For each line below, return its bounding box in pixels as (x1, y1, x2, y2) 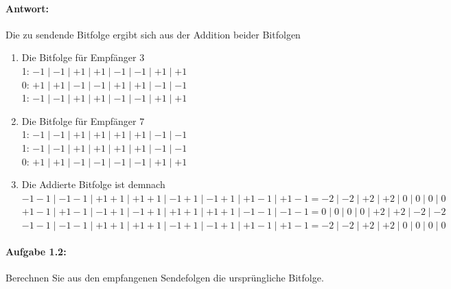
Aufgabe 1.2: (5, 244, 67, 259)
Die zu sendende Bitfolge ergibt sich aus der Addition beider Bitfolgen (5, 27, 301, 41)
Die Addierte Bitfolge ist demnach (21, 177, 165, 192)
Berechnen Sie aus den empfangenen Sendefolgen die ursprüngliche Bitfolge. (5, 270, 324, 285)
